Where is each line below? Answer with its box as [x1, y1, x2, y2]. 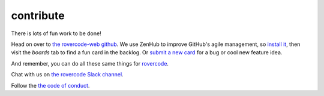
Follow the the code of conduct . [11, 82, 90, 89]
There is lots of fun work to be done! [11, 30, 101, 37]
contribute [11, 9, 65, 22]
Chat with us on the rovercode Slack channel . [11, 71, 124, 78]
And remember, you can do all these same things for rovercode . [11, 60, 169, 67]
